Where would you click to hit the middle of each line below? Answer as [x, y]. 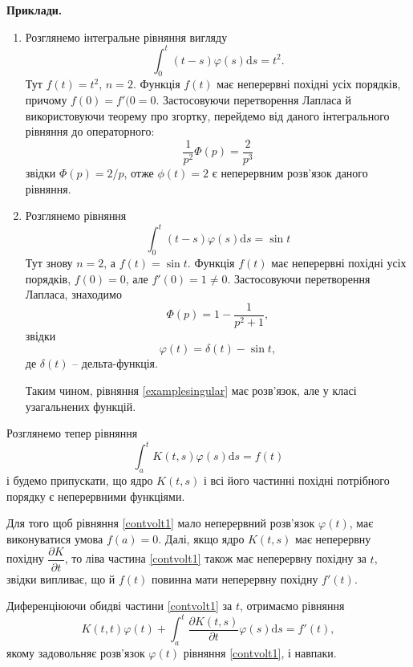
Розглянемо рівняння [76, 216]
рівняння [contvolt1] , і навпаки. [260, 653]
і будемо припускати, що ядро [80, 480]
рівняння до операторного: [90, 131]
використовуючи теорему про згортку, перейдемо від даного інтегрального [207, 115]
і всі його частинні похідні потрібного [296, 480]
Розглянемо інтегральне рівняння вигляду [126, 37]
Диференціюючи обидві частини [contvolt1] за [119, 606]
